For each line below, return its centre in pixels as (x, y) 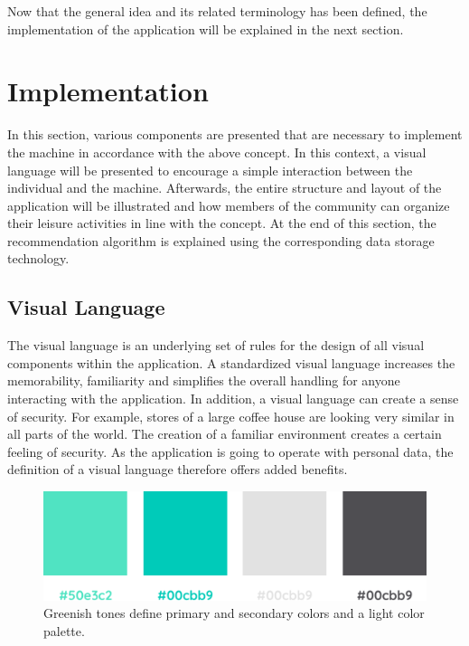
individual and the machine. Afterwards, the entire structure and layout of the (225, 188)
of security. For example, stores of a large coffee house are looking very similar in (231, 416)
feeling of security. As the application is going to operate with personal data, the (230, 451)
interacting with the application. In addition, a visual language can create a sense (233, 399)
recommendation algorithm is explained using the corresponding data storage (221, 240)
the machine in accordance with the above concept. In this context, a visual (217, 152)
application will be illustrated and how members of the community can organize (229, 205)
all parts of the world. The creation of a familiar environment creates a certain (225, 434)
